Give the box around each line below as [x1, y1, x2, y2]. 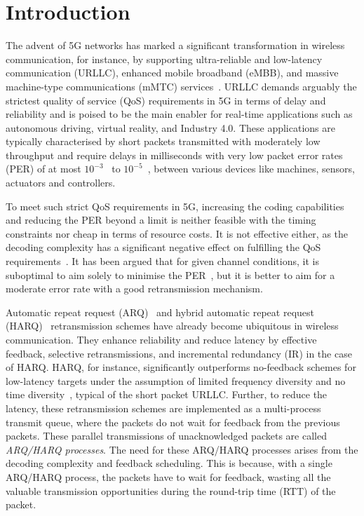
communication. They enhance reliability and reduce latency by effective [6, 332, 317, 346]
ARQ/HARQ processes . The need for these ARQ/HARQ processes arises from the [6, 442, 358, 456]
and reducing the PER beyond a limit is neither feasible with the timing [6, 212, 316, 227]
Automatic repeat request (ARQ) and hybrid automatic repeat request [6, 304, 314, 319]
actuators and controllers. [6, 175, 116, 190]
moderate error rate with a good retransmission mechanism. [6, 281, 263, 296]
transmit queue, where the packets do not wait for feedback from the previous [6, 414, 340, 429]
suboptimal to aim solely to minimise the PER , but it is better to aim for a [6, 267, 335, 282]
